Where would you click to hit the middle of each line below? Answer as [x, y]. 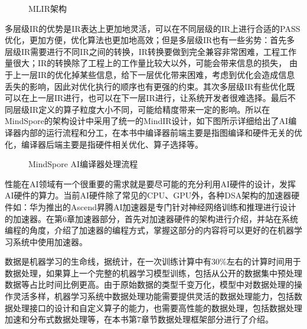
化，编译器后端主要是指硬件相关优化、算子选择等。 [104, 144]
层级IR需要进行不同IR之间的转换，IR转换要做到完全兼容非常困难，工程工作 [151, 51]
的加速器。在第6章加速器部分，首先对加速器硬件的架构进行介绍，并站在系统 [151, 218]
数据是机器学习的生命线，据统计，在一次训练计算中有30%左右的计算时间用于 [153, 261]
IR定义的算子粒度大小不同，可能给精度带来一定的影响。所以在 [150, 109]
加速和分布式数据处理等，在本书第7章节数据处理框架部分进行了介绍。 [139, 319]
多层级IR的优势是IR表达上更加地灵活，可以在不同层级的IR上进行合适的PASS [153, 28]
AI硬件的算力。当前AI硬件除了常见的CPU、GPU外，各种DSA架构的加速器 [148, 195]
